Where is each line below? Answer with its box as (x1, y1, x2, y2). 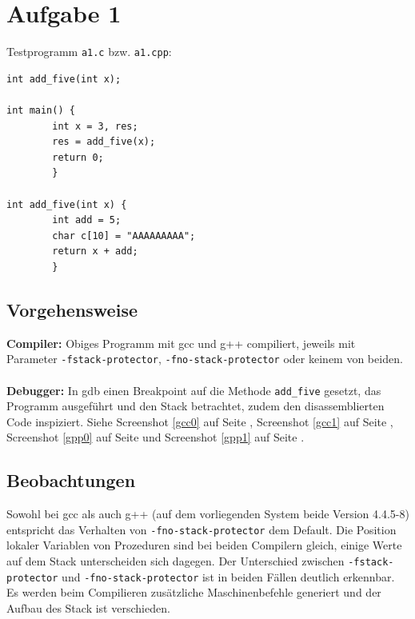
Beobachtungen (6, 468, 136, 493)
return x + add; (52, 246, 138, 258)
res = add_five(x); (52, 136, 156, 148)
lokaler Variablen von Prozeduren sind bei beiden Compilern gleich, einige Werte (6, 537, 402, 553)
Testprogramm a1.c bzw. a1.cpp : (6, 43, 172, 60)
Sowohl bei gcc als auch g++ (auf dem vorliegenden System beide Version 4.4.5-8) (6, 505, 409, 522)
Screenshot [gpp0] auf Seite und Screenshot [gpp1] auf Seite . (6, 429, 305, 445)
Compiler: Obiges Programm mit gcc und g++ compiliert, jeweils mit (6, 334, 356, 351)
